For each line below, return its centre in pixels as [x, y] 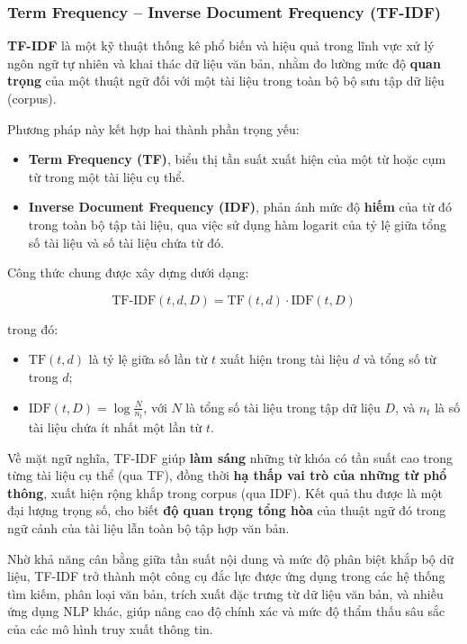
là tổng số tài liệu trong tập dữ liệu [283, 407]
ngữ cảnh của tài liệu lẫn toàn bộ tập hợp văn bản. [148, 527]
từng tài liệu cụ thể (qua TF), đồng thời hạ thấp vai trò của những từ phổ [227, 475]
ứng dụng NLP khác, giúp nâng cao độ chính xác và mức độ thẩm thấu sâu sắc [226, 611]
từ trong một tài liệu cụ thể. [107, 176]
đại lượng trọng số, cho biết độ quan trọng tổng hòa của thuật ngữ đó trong [227, 510]
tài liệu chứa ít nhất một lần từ [115, 427]
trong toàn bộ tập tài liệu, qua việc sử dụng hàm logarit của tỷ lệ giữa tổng [237, 224]
